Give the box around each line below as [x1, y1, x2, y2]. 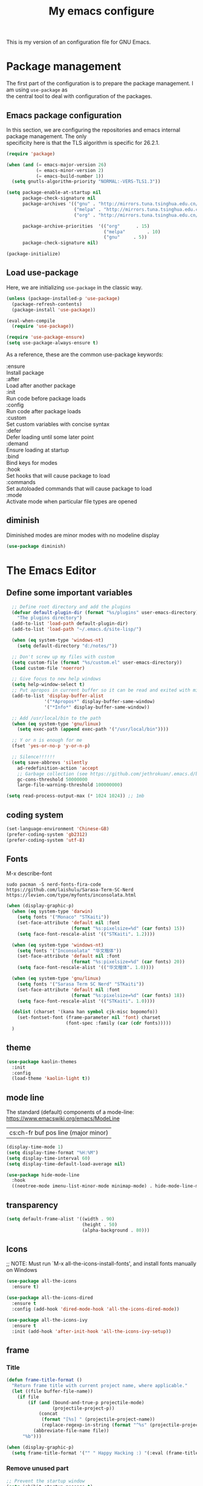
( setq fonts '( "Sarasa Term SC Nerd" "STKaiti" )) [17, 981, 145, 987]
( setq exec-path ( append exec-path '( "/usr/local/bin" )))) [17, 726, 169, 733]
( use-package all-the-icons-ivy [6, 1317, 88, 1323]
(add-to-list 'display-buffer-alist [11, 693, 104, 699]
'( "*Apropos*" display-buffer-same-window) [44, 698, 155, 704]
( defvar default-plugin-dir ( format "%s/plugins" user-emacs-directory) [11, 609, 199, 616]
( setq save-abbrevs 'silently [11, 759, 88, 765]
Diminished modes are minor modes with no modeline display [6, 531, 159, 539]
